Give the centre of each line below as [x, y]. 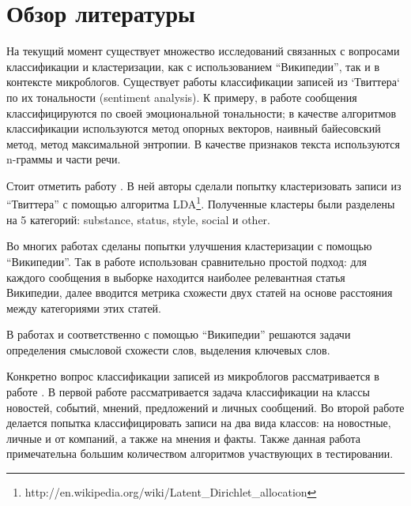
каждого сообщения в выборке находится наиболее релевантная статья [176, 277]
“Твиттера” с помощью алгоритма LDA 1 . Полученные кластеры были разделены [201, 203]
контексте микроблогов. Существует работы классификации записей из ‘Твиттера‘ [203, 82]
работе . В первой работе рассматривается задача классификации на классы [188, 392]
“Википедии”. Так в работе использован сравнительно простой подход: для [187, 261]
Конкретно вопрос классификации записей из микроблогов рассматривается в [193, 376]
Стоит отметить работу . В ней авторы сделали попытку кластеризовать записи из [204, 185]
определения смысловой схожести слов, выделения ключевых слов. [168, 349]
